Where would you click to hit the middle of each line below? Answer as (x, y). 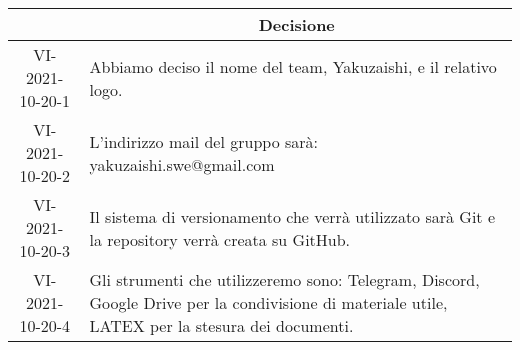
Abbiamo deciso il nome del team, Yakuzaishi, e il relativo (293, 66)
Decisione (296, 24)
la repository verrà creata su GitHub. (220, 239)
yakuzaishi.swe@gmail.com (182, 164)
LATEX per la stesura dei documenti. (221, 325)
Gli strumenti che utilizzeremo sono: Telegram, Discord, (284, 279)
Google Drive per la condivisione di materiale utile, (268, 302)
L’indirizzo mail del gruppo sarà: (204, 141)
